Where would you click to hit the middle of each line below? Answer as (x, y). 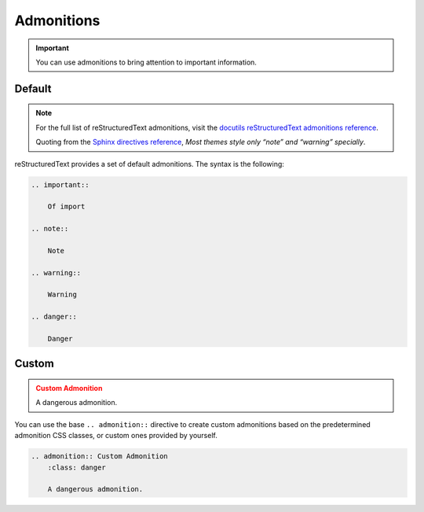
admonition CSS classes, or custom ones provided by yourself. (116, 436)
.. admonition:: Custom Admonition (99, 457)
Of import (66, 207)
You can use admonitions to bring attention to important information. (146, 62)
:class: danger (77, 467)
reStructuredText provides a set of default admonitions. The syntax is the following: (149, 164)
